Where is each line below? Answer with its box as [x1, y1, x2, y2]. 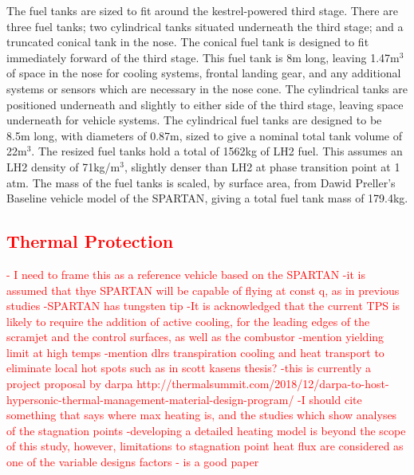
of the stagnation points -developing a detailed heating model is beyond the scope [6, 422, 406, 438]
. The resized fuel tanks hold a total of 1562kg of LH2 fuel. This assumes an [31, 143, 403, 159]
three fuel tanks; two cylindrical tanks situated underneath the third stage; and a [6, 18, 404, 34]
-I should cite [298, 391, 362, 407]
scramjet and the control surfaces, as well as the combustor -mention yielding [6, 328, 384, 345]
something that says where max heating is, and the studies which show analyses [6, 406, 397, 423]
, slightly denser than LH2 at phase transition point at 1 [124, 158, 400, 175]
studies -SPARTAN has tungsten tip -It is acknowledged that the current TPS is [6, 297, 400, 314]
